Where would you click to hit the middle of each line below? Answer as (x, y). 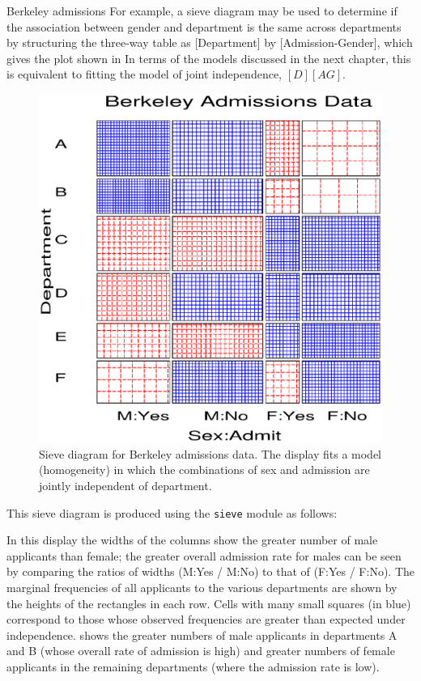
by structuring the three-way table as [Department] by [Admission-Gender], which (210, 42)
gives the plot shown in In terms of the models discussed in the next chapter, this (209, 58)
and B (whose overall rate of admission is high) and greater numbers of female (201, 651)
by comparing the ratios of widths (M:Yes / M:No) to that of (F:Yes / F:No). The (210, 571)
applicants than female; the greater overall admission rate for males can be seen (204, 555)
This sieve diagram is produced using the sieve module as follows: (172, 512)
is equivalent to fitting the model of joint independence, (144, 74)
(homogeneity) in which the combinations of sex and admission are (204, 470)
